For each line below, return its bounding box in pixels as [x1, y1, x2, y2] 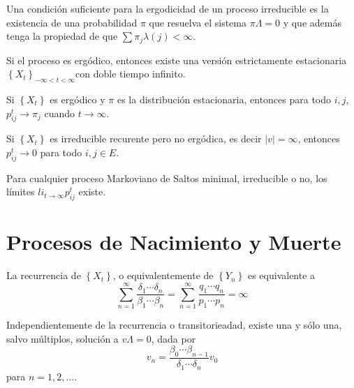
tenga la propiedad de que [6, 29, 118, 43]
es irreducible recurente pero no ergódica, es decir [50, 131, 262, 146]
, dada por [151, 331, 196, 345]
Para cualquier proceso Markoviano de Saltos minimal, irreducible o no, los [6, 170, 327, 185]
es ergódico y [50, 92, 105, 107]
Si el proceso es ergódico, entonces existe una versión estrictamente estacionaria [6, 52, 347, 67]
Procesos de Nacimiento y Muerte [6, 227, 341, 256]
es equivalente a [247, 268, 316, 283]
